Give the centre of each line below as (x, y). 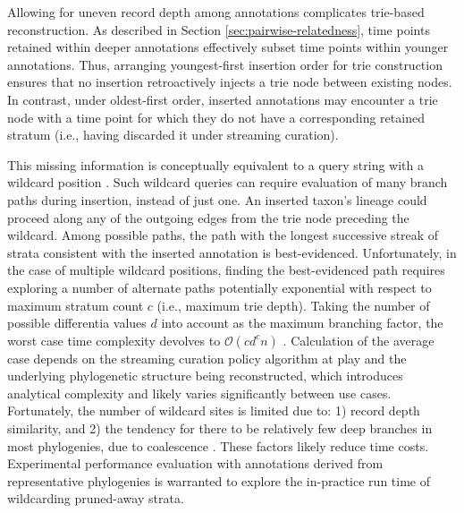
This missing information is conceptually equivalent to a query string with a (216, 164)
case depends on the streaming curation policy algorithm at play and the (207, 358)
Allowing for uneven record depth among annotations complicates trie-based (216, 12)
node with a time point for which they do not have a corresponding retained (216, 117)
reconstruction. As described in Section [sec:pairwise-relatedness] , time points (219, 29)
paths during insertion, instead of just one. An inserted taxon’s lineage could (217, 199)
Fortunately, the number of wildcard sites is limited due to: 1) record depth (214, 410)
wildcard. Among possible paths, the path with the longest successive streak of (223, 235)
